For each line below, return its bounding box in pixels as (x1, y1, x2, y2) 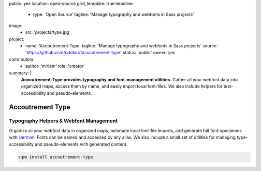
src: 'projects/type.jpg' (25, 29, 71, 35)
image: (9, 22, 23, 28)
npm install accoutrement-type (19, 154, 94, 159)
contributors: (9, 56, 35, 62)
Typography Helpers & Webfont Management (9, 117, 118, 124)
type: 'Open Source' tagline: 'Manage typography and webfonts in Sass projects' (33, 12, 194, 17)
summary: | (9, 70, 32, 76)
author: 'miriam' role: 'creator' (25, 63, 85, 69)
